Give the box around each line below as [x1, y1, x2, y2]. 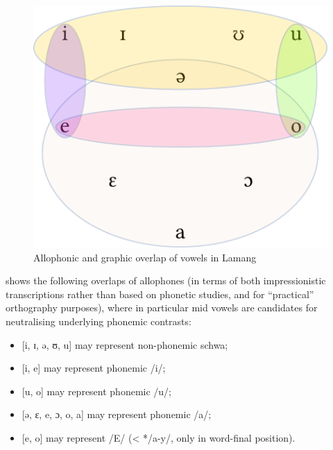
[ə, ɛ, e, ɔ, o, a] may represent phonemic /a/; [22, 407, 212, 422]
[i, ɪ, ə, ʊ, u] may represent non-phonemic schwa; [22, 337, 228, 352]
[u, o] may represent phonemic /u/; [22, 383, 172, 398]
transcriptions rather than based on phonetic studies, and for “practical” [6, 286, 314, 301]
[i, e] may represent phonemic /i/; [22, 361, 166, 375]
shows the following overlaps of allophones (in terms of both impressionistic [6, 273, 326, 288]
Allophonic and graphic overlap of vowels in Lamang [33, 250, 257, 264]
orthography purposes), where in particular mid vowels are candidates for [6, 300, 318, 315]
